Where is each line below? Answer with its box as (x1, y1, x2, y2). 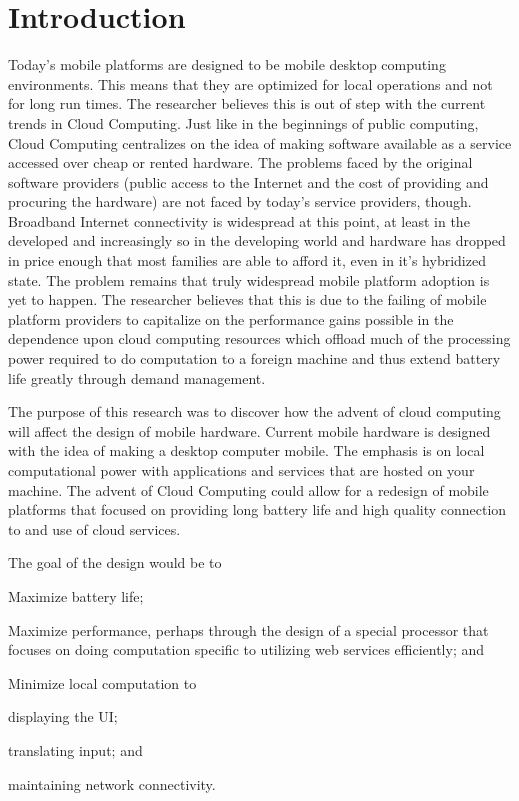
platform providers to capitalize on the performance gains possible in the (8, 308, 454, 329)
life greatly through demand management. (8, 367, 266, 388)
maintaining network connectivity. (8, 773, 216, 794)
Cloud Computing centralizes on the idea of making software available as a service (8, 132, 512, 153)
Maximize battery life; (8, 585, 144, 606)
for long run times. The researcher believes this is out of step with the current (8, 93, 486, 114)
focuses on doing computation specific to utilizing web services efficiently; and (8, 639, 485, 660)
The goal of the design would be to (8, 552, 222, 573)
